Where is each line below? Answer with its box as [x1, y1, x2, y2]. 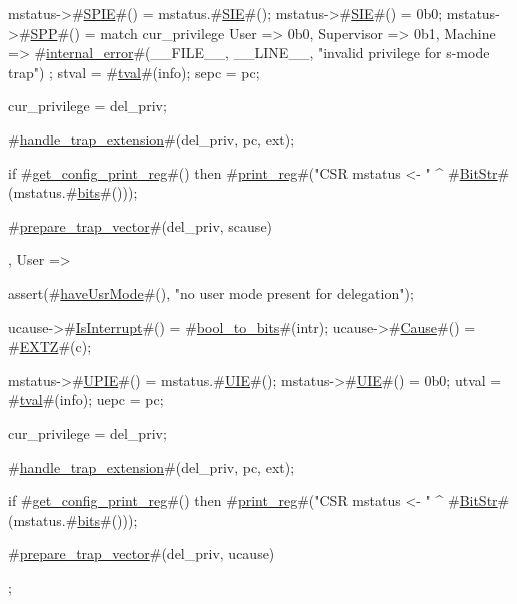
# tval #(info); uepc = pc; [8, 389, 164, 410]
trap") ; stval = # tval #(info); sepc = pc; [8, 61, 260, 82]
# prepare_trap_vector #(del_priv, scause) [8, 215, 273, 236]
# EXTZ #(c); [8, 336, 92, 357]
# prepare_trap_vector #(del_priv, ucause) [8, 543, 275, 564]
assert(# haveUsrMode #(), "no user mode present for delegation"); [8, 282, 414, 303]
